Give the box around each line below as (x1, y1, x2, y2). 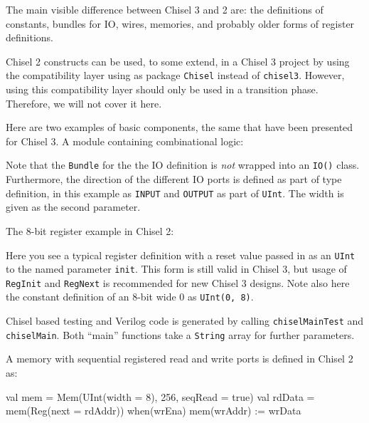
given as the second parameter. (6, 199, 141, 214)
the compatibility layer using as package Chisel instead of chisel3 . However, (6, 68, 345, 83)
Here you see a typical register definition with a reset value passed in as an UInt (6, 247, 355, 262)
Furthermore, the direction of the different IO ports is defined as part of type (6, 172, 342, 187)
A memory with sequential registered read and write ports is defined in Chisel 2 (6, 351, 353, 366)
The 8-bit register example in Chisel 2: (6, 223, 174, 238)
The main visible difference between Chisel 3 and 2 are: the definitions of (6, 2, 323, 16)
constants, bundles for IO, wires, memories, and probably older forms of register (6, 16, 355, 31)
